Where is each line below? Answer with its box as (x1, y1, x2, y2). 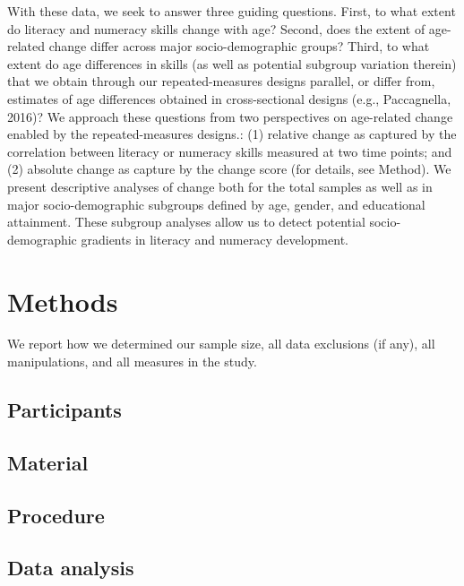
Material (7, 448, 89, 476)
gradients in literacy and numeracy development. (81, 229, 348, 248)
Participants (7, 396, 122, 424)
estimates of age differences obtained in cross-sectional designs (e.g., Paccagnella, (7, 89, 451, 108)
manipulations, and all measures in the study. (7, 352, 257, 371)
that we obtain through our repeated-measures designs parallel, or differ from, (7, 72, 435, 90)
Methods (7, 282, 118, 319)
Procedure (7, 501, 105, 529)
